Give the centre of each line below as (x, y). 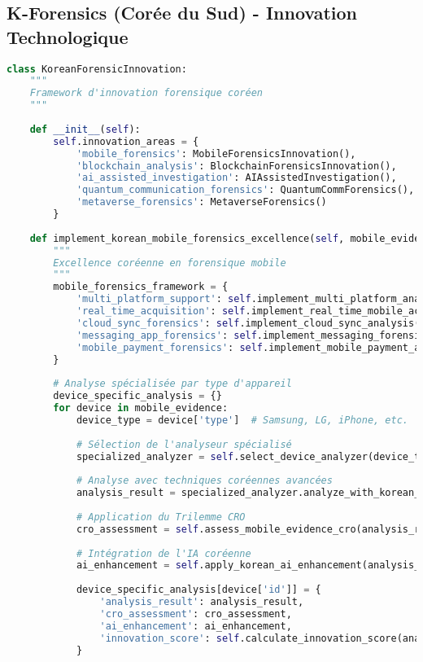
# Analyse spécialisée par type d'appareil (172, 384)
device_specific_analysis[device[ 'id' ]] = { (198, 590)
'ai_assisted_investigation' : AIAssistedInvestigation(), (236, 178)
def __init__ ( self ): (85, 129)
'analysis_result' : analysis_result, (202, 602)
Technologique (68, 36)
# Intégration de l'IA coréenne (164, 553)
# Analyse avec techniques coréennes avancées (204, 481)
